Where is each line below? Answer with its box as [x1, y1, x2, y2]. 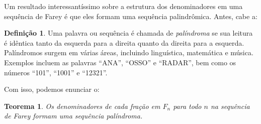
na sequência [210, 100, 250, 111]
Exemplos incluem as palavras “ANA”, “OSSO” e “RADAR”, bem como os [4, 57, 236, 67]
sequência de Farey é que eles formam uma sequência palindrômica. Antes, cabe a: [4, 11, 257, 21]
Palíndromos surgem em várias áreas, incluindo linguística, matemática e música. [4, 47, 253, 58]
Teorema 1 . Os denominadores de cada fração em [4, 100, 160, 111]
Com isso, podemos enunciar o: [4, 84, 100, 94]
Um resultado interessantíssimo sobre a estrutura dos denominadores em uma [4, 1, 243, 11]
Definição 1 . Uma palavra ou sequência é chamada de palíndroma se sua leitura [4, 28, 253, 38]
